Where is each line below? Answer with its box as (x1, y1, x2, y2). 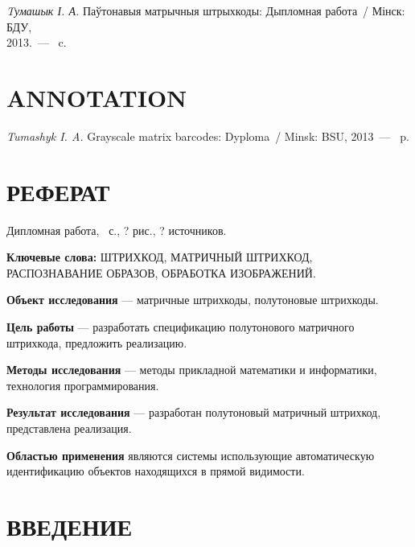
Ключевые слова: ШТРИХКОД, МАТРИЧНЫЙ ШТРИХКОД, (6, 249, 313, 265)
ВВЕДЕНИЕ (6, 509, 133, 542)
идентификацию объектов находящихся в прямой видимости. (6, 463, 305, 479)
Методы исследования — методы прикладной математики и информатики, (6, 361, 377, 378)
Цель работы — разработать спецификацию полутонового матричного (6, 319, 355, 335)
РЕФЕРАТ (6, 175, 110, 208)
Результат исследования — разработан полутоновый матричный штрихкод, (6, 404, 381, 421)
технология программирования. (6, 376, 159, 393)
